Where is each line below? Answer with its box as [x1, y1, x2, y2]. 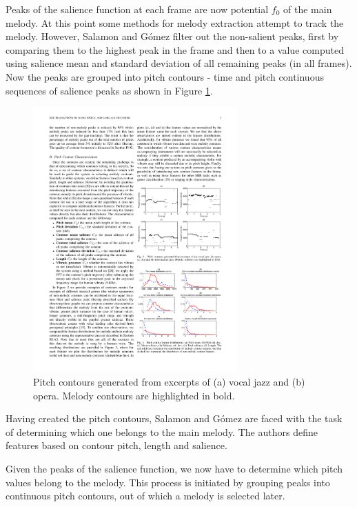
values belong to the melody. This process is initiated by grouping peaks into [6, 475, 330, 489]
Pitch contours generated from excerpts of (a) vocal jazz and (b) [33, 374, 305, 388]
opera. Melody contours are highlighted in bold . [33, 388, 235, 402]
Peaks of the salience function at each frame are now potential [6, 2, 269, 16]
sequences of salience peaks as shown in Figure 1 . [6, 83, 213, 97]
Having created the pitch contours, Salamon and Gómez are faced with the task [6, 411, 343, 426]
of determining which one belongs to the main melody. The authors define [6, 424, 318, 439]
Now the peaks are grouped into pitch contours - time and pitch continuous [6, 69, 324, 83]
